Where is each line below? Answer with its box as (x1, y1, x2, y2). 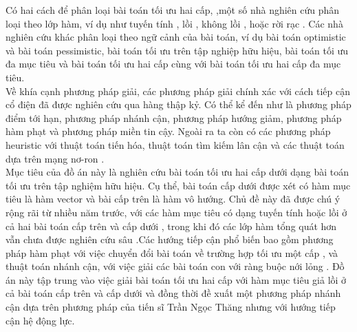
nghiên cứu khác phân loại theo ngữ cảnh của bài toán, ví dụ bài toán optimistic (6, 30, 346, 44)
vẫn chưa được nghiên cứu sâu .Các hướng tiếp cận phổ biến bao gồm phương (6, 232, 334, 247)
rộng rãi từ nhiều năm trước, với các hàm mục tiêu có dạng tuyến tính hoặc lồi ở (6, 205, 347, 219)
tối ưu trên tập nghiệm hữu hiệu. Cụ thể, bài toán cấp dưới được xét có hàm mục (6, 178, 351, 192)
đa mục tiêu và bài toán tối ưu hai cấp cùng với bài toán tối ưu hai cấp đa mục (6, 56, 341, 71)
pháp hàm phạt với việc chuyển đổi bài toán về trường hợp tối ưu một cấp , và (6, 245, 338, 260)
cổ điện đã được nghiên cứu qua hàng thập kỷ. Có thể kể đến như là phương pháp (6, 97, 351, 112)
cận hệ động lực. (6, 313, 75, 327)
